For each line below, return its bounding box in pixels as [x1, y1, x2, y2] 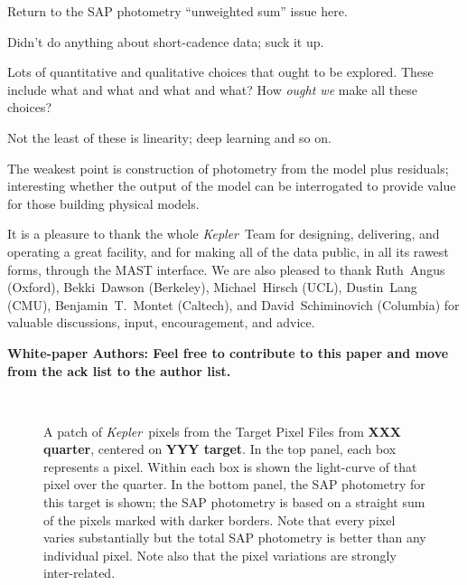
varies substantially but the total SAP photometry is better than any [43, 528, 426, 547]
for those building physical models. [7, 193, 200, 212]
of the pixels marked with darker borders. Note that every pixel [43, 510, 396, 529]
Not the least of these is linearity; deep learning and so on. [7, 127, 332, 146]
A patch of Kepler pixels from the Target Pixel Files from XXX [43, 421, 402, 440]
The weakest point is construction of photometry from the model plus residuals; [7, 158, 449, 177]
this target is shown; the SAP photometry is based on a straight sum [43, 493, 425, 512]
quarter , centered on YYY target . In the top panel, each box [43, 439, 397, 458]
